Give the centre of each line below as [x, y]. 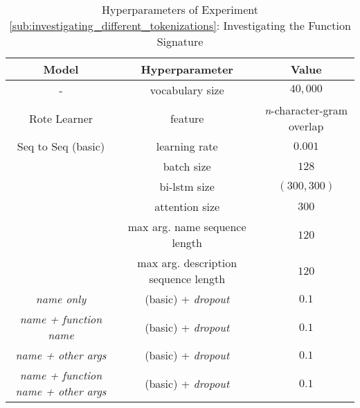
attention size [187, 206]
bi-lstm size [187, 186]
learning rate [187, 146]
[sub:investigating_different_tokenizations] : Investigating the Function [180, 25]
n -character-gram [306, 110]
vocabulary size [187, 90]
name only [61, 299]
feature [187, 118]
